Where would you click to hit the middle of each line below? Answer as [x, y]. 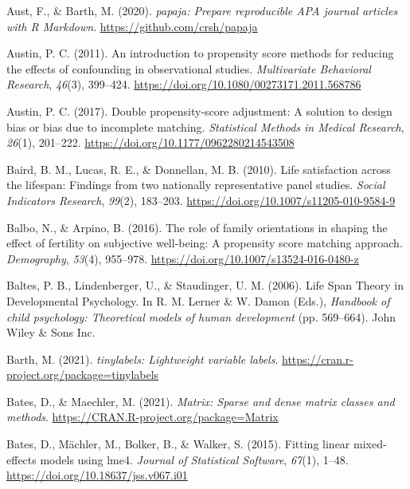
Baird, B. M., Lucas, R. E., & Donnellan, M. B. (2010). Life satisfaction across [199, 169]
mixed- [370, 444]
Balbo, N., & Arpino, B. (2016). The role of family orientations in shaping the [197, 227]
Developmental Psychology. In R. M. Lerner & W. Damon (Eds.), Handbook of [198, 300]
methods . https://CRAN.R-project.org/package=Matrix [143, 417]
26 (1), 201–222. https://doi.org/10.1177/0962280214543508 [150, 142]
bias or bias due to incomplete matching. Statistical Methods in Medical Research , [205, 126]
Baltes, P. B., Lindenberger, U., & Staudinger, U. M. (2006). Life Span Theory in [205, 285]
